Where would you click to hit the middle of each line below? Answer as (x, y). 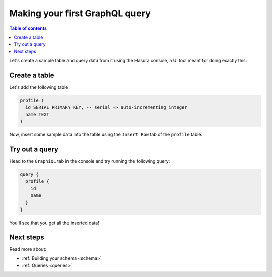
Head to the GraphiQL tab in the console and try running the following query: (90, 161)
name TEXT (38, 114)
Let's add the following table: (40, 87)
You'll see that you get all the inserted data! (54, 223)
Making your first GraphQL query (80, 13)
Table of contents (28, 28)
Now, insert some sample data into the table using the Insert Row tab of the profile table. (106, 135)
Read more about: (28, 249)
